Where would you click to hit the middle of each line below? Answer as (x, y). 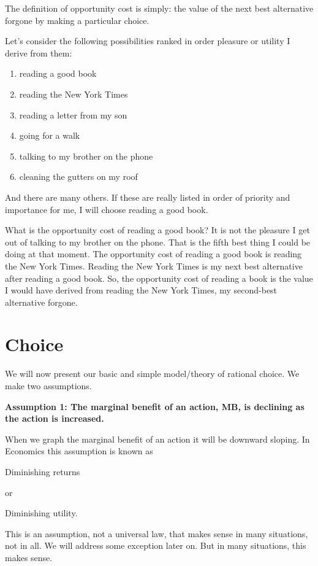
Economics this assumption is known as (79, 451)
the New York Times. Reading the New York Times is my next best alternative (154, 266)
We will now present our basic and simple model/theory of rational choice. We (152, 374)
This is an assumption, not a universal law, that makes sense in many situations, (157, 533)
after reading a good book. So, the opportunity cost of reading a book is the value (159, 278)
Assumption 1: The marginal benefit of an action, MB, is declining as (155, 406)
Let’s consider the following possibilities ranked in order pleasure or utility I (148, 41)
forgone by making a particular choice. (77, 20)
